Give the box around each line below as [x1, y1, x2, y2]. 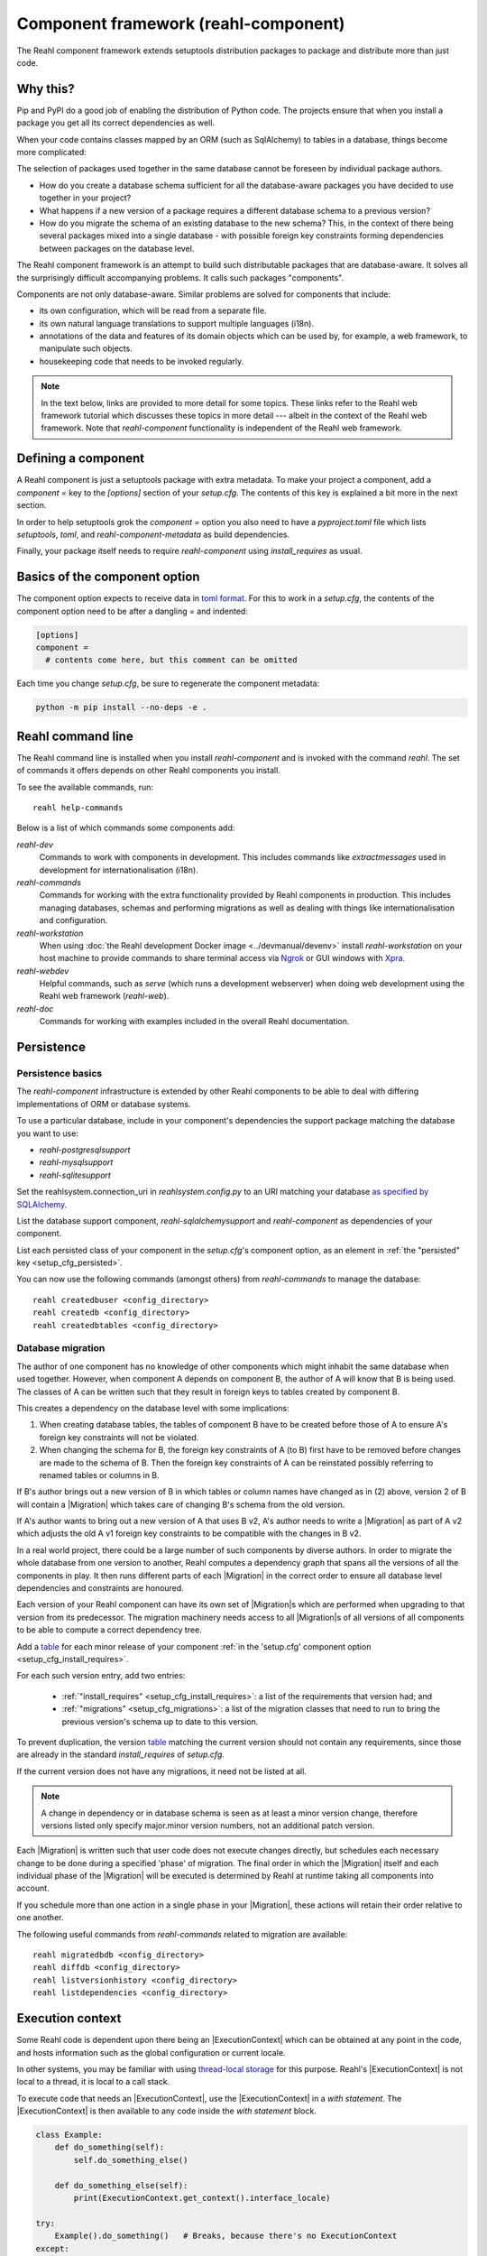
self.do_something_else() [73, 2155, 188, 2165]
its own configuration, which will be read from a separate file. [39, 305, 267, 316]
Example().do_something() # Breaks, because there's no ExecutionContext [54, 2231, 398, 2242]
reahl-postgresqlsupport [39, 1144, 131, 1155]
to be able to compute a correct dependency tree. [16, 1624, 202, 1635]
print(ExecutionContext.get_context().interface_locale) [73, 2193, 331, 2203]
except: [35, 2243, 69, 2253]
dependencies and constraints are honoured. [16, 1583, 184, 1594]
